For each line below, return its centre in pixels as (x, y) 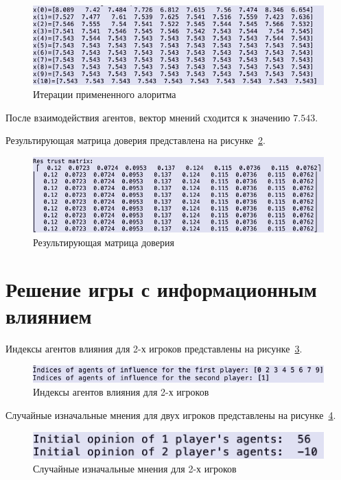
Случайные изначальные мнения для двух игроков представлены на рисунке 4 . (171, 415)
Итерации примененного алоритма (105, 94)
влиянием (49, 316)
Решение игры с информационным (161, 289)
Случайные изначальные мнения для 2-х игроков (135, 468)
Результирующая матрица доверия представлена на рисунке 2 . (136, 140)
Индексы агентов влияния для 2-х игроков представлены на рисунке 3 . (154, 349)
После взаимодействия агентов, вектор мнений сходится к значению (148, 117)
